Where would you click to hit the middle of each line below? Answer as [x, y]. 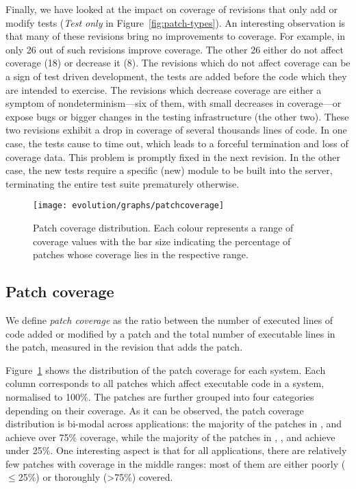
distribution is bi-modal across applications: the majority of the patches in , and [174, 424]
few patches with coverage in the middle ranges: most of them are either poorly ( [176, 463]
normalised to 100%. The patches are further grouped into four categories [160, 396]
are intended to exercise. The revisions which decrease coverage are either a [164, 89]
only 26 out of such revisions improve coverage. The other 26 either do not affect [175, 49]
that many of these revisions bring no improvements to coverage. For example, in [176, 36]
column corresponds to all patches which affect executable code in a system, [165, 383]
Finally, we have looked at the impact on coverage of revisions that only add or [172, 9]
